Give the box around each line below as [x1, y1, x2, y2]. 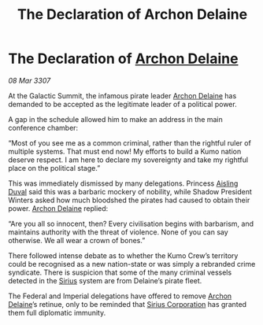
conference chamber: [8, 123, 79, 132]
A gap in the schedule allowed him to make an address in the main [8, 114, 223, 124]
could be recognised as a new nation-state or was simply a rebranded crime [8, 259, 256, 268]
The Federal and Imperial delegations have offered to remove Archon [8, 291, 232, 301]
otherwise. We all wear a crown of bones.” [8, 235, 146, 245]
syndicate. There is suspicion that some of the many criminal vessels [8, 268, 232, 277]
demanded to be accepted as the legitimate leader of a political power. [8, 99, 238, 109]
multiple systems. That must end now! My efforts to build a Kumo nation [8, 146, 242, 156]
